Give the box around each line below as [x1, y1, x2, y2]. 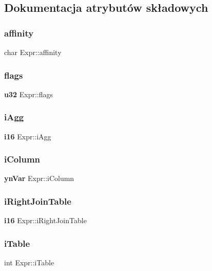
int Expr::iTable [4, 257, 54, 268]
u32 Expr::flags [4, 88, 53, 99]
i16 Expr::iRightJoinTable [4, 215, 87, 226]
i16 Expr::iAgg [4, 131, 51, 141]
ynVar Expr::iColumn [4, 173, 74, 184]
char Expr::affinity [4, 47, 62, 57]
